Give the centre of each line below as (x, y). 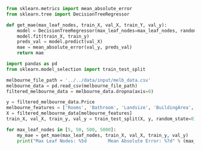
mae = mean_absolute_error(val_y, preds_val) (75, 47)
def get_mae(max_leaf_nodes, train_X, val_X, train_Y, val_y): (87, 25)
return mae (31, 53)
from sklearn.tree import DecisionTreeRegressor (68, 14)
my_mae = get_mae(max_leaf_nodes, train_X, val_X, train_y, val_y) (103, 135)
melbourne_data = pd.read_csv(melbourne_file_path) (72, 86)
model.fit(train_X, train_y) (53, 36)
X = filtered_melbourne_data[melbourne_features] (69, 113)
